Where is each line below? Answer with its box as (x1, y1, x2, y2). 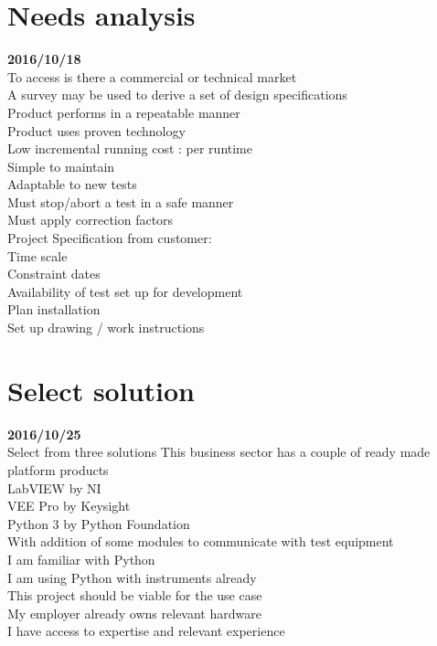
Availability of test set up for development (7, 281, 243, 301)
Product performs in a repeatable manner (7, 102, 240, 122)
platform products (7, 460, 109, 479)
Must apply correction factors (7, 210, 174, 229)
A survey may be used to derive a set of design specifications (7, 85, 347, 104)
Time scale (7, 246, 68, 265)
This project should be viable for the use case (7, 586, 262, 605)
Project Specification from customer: (7, 228, 212, 248)
